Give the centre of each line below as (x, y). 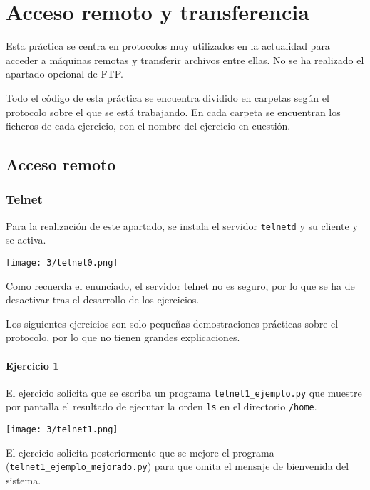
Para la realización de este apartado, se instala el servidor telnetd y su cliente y (182, 225)
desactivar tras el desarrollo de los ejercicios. (103, 299)
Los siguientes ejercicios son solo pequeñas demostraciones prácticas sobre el (172, 323)
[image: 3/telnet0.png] (62, 262)
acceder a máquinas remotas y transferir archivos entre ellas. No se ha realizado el (185, 59)
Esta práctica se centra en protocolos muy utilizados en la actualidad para (168, 46)
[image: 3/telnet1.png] (62, 430)
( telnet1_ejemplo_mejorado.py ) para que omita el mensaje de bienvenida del (178, 466)
